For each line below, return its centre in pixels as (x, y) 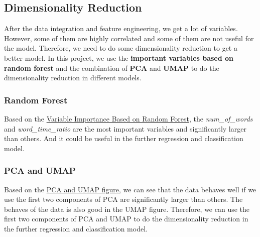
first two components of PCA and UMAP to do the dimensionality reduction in (126, 219)
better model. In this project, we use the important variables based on (119, 57)
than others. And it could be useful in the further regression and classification (124, 138)
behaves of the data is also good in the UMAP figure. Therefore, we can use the (127, 209)
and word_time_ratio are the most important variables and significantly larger (125, 128)
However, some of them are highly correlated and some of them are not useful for (129, 38)
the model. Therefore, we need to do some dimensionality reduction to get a (121, 48)
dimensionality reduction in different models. (73, 78)
